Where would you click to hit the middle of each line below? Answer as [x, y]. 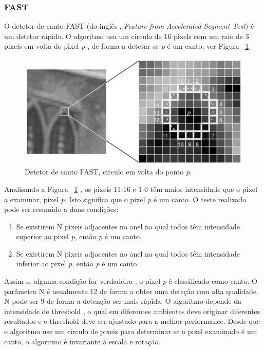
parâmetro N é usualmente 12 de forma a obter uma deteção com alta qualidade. [131, 291]
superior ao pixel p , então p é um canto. [79, 236]
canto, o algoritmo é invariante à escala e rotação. [82, 341]
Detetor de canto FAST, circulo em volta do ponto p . [108, 172]
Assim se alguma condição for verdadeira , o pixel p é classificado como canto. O [131, 281]
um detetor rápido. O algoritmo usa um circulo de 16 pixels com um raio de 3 [127, 36]
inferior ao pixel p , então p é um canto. [78, 264]
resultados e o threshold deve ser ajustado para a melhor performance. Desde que [132, 321]
